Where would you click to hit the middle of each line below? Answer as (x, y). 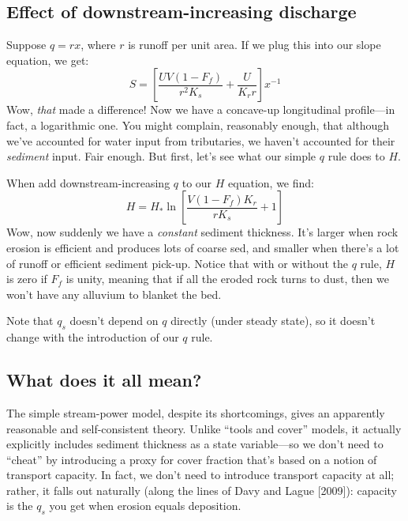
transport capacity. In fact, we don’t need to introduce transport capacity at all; (200, 475)
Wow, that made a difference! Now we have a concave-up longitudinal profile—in (201, 109)
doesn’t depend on (114, 321)
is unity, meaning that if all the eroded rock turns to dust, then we (227, 279)
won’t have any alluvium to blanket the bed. (114, 294)
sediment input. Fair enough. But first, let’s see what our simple (161, 156)
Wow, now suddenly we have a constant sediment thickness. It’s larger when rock (202, 232)
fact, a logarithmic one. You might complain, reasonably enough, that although (198, 125)
